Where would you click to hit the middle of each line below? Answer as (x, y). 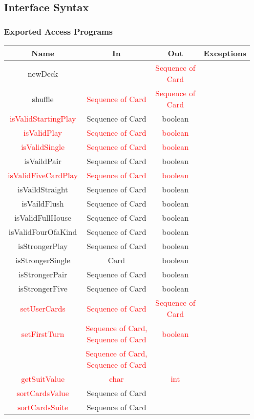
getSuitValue (43, 379)
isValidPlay (43, 133)
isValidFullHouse (43, 218)
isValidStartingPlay (43, 118)
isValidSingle (43, 147)
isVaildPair (43, 161)
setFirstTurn (43, 334)
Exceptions (225, 53)
